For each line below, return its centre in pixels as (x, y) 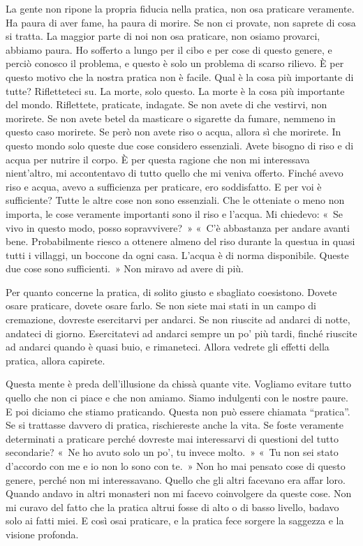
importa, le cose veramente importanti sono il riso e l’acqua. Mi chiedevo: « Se (174, 213)
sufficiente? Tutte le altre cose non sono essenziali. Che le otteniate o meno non (175, 200)
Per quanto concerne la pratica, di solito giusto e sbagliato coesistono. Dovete (171, 292)
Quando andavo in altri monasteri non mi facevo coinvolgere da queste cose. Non (179, 493)
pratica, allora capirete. (55, 360)
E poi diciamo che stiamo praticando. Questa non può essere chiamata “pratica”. (178, 411)
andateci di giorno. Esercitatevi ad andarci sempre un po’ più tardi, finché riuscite (181, 333)
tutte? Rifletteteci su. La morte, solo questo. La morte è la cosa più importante (175, 90)
